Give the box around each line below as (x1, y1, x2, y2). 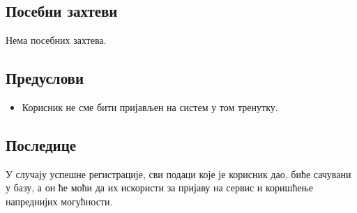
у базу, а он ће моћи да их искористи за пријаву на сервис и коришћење (6, 180, 313, 195)
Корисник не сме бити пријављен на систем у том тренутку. (22, 100, 278, 114)
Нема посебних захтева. (6, 33, 107, 47)
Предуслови (6, 67, 84, 89)
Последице (6, 133, 77, 155)
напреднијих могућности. (6, 193, 113, 208)
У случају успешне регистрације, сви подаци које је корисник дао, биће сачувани (6, 166, 351, 181)
